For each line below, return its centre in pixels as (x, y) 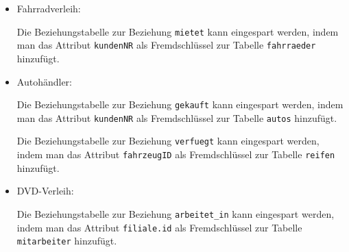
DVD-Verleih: (45, 191)
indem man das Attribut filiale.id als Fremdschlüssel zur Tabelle (159, 227)
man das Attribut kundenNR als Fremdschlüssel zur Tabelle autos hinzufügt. (177, 117)
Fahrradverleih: (49, 8)
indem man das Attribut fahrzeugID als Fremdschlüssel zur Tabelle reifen (176, 154)
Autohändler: (44, 81)
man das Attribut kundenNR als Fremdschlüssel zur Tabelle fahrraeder (166, 45)
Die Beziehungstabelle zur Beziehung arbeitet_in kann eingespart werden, (176, 213)
